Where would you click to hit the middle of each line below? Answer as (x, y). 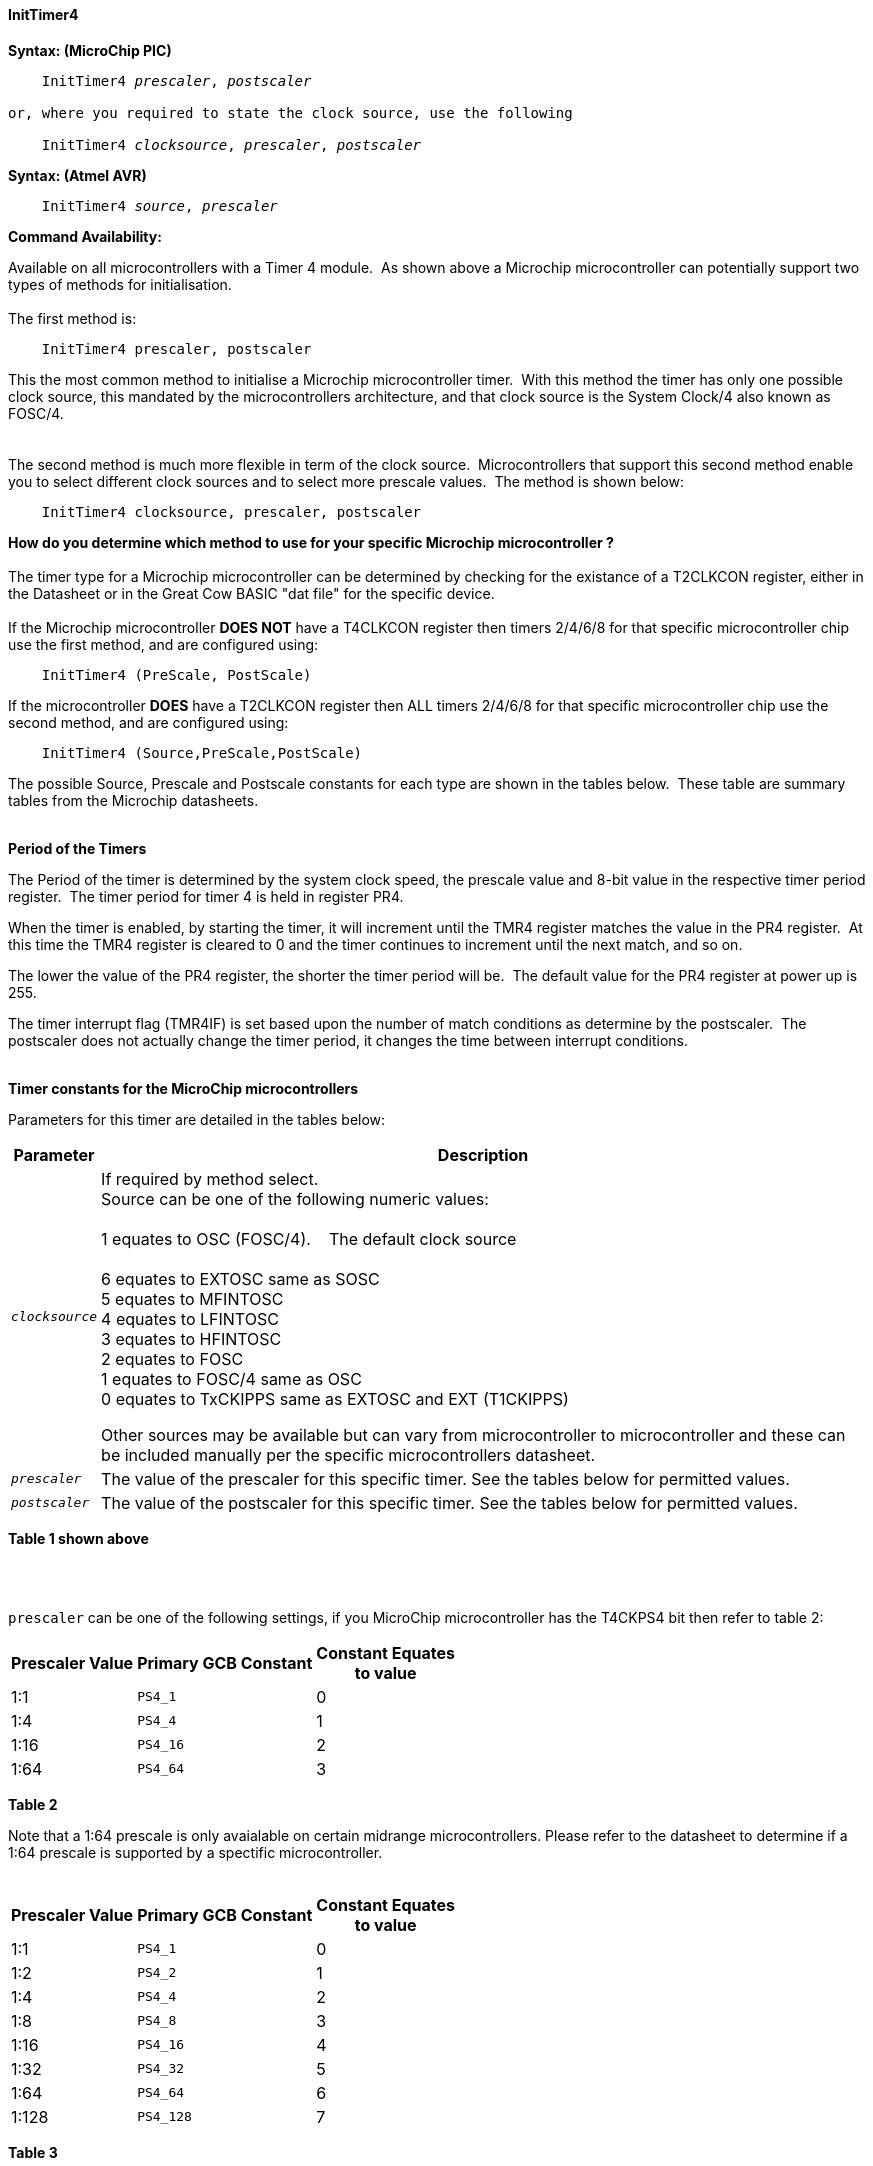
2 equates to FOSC (172, 1358)
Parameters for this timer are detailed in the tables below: (197, 1119)
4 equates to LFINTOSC (190, 1318)
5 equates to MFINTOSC (192, 1298)
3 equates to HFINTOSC (191, 1338)
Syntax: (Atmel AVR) (77, 175)
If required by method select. (210, 1178)
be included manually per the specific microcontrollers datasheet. (348, 1454)
